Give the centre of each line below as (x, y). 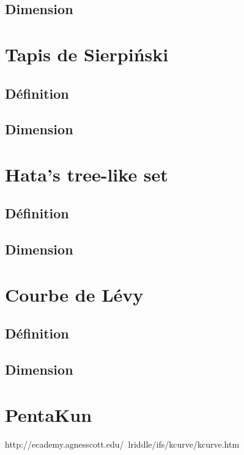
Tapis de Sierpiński (87, 54)
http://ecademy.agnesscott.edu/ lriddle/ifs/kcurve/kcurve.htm (122, 444)
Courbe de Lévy (74, 294)
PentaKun (49, 414)
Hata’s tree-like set (87, 174)
